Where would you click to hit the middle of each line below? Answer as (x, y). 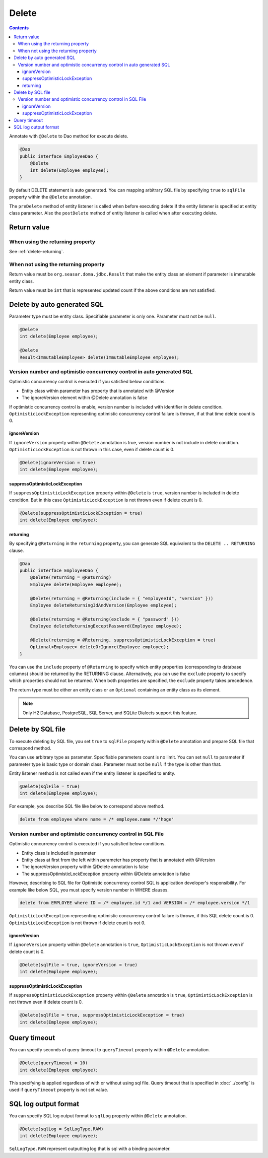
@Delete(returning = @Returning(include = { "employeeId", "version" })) (122, 598)
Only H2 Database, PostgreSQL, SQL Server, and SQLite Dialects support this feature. (110, 713)
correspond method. (30, 748)
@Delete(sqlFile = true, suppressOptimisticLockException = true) (102, 1015)
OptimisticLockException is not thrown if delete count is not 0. (77, 923)
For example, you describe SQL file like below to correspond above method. (87, 806)
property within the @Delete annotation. (51, 197)
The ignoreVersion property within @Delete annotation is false (85, 867)
